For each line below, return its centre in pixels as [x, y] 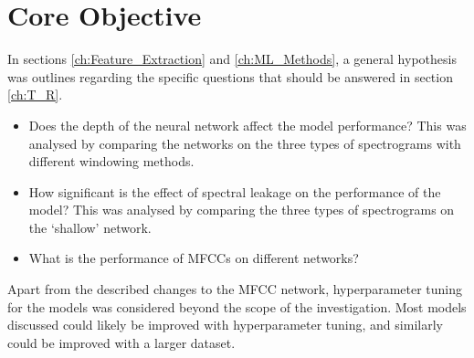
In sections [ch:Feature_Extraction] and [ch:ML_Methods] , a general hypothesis [232, 59]
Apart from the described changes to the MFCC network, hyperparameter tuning [235, 289]
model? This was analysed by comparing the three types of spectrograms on [242, 210]
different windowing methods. [111, 161]
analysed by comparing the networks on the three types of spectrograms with [245, 143]
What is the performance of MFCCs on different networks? [194, 258]
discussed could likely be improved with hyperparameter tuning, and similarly [225, 325]
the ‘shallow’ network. [90, 227]
